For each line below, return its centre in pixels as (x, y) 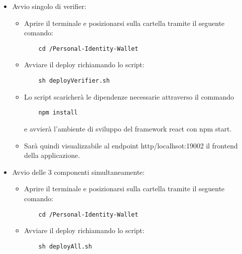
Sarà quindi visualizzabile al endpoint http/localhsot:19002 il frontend (131, 145)
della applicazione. (52, 155)
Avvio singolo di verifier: (49, 6)
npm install (58, 113)
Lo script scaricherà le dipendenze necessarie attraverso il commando (129, 96)
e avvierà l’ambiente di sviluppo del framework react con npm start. (128, 128)
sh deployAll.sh (65, 246)
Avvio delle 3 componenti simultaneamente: (78, 172)
